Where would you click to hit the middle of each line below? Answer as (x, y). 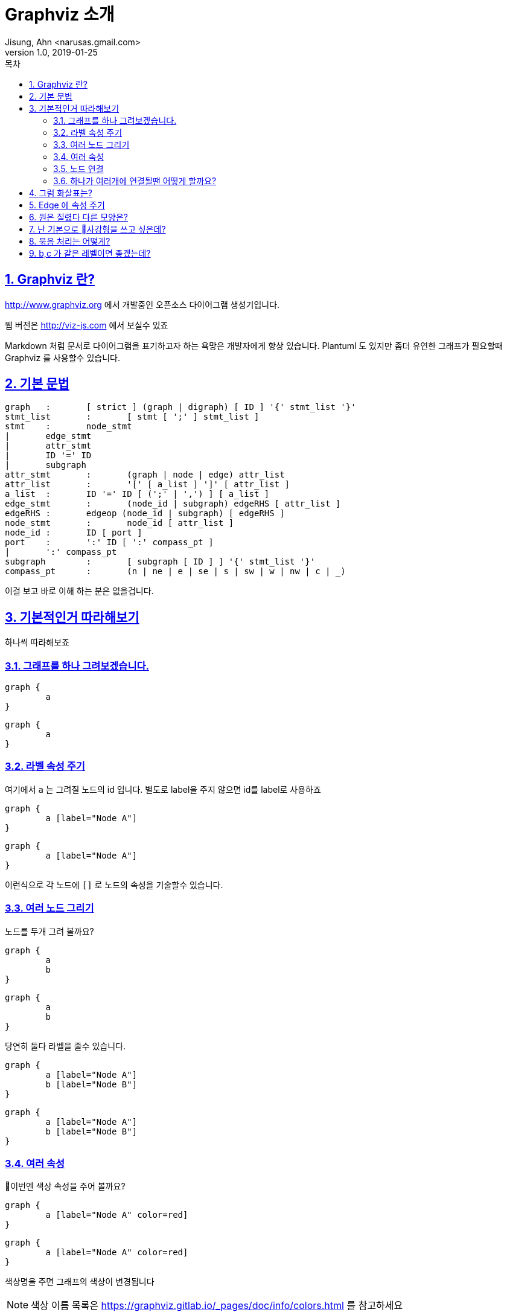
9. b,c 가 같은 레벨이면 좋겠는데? (90, 253)
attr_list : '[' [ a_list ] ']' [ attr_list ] (148, 485)
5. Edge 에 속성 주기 (67, 205)
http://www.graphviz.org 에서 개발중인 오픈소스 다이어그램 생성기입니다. (142, 304)
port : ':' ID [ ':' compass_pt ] (109, 542)
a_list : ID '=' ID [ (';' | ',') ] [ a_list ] (137, 494)
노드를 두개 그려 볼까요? (49, 931)
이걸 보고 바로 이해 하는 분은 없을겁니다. (79, 591)
